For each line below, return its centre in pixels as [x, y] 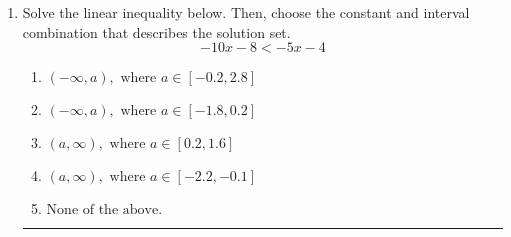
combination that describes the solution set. [156, 31]
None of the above [102, 210]
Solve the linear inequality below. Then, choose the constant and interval [246, 12]
